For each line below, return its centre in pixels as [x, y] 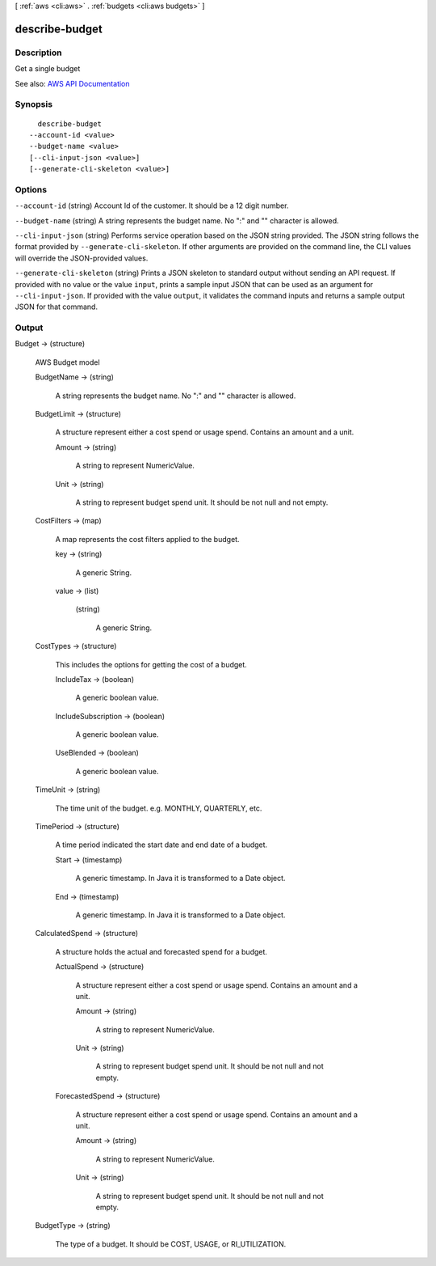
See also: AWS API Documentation [72, 83]
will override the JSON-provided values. [82, 258]
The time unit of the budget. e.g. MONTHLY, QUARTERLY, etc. [159, 808]
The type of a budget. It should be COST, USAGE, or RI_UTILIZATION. [171, 1244]
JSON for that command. [57, 307]
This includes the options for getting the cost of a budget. [151, 664]
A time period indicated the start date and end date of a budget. [161, 845]
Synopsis [34, 104]
